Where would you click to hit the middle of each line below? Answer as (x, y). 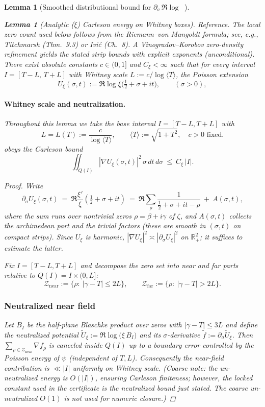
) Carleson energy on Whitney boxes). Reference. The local (169, 24)
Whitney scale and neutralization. (65, 103)
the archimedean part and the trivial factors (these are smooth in (105, 225)
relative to (20, 275)
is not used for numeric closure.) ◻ (120, 398)
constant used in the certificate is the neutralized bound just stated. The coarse (126, 388)
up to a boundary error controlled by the (191, 345)
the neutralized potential (41, 335)
